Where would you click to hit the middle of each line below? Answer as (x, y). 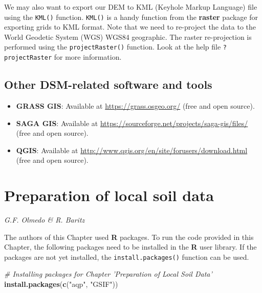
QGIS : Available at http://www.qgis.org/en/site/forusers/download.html (132, 150)
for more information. (88, 57)
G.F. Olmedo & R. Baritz (45, 220)
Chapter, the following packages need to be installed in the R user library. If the (130, 247)
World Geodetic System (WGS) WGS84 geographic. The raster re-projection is (128, 36)
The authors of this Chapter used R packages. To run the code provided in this (129, 237)
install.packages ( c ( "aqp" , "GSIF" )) (61, 284)
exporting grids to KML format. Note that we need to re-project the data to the (130, 27)
